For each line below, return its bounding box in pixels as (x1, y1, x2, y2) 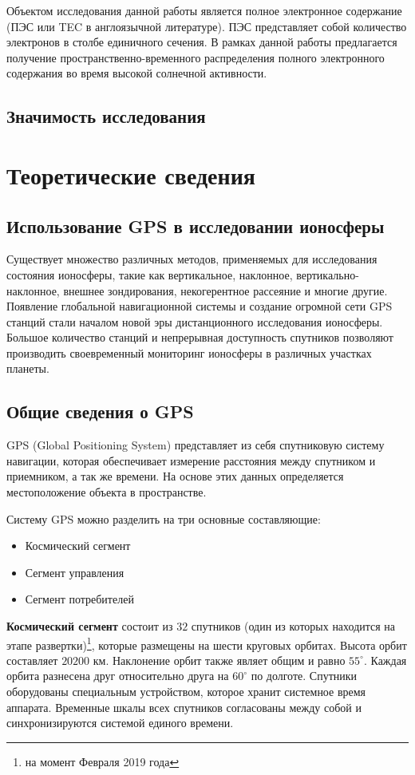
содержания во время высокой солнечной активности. (6, 65, 267, 81)
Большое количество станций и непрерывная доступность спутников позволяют (6, 329, 393, 346)
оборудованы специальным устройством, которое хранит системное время (6, 683, 366, 700)
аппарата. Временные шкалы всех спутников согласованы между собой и (6, 698, 362, 715)
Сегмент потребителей (25, 591, 134, 607)
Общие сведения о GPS (6, 399, 194, 424)
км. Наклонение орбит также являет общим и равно (93, 651, 346, 668)
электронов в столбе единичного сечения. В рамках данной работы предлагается (6, 34, 397, 50)
